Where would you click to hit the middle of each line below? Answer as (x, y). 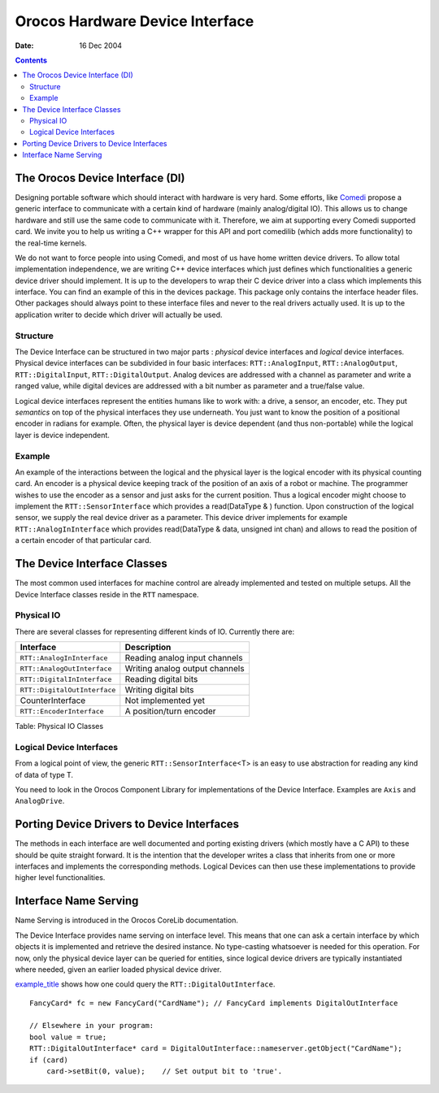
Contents (31, 60)
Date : (24, 46)
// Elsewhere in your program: (92, 1026)
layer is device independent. (62, 435)
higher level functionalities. (60, 878)
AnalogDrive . (40, 801)
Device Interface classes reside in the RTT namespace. (107, 594)
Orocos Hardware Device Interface (135, 21)
